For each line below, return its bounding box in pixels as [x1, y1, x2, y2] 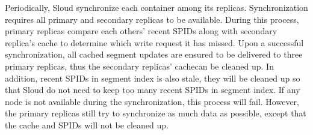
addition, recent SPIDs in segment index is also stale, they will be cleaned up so [5, 71, 300, 84]
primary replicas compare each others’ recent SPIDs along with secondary [5, 25, 277, 37]
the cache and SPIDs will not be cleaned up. [5, 118, 169, 131]
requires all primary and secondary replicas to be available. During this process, [5, 13, 299, 25]
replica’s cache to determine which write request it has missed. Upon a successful [5, 36, 304, 49]
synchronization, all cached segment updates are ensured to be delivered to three [5, 48, 303, 61]
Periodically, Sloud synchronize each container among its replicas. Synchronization [5, 1, 308, 13]
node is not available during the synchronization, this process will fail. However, [5, 95, 300, 107]
